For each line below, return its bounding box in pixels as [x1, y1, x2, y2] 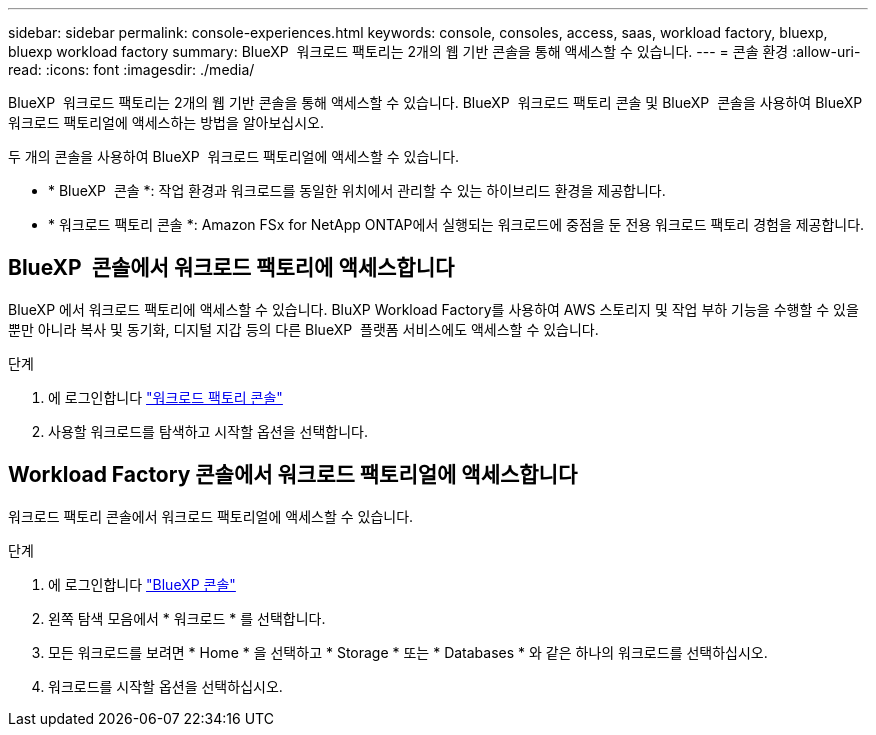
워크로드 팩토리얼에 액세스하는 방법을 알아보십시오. [8, 114, 325, 131]
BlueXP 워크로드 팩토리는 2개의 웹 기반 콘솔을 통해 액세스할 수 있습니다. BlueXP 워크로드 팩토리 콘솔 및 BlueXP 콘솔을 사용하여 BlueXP [8, 94, 863, 111]
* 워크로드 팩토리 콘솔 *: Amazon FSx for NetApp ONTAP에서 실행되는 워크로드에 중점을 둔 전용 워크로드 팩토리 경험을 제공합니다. [48, 216, 865, 233]
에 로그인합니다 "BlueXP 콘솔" [48, 575, 236, 593]
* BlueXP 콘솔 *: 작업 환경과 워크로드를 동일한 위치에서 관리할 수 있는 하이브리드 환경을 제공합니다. [48, 182, 666, 199]
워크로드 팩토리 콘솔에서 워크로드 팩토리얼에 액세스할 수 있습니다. [8, 507, 414, 525]
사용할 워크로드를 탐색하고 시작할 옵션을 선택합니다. [48, 422, 368, 440]
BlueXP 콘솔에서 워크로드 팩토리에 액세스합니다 [8, 255, 455, 281]
